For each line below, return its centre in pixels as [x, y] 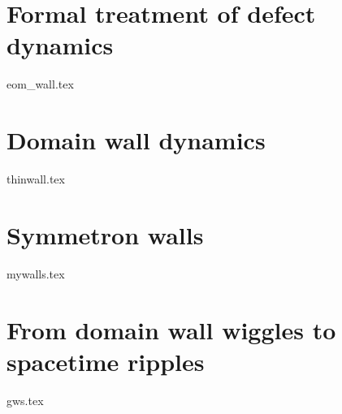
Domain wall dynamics [136, 140]
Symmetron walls [105, 234]
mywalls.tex [36, 273]
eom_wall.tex [40, 84]
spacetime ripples [106, 361]
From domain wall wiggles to [171, 329]
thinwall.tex [36, 179]
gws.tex [25, 400]
